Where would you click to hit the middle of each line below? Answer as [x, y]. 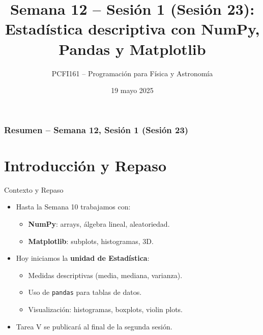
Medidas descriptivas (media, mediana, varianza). [105, 275]
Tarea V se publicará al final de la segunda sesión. [94, 326]
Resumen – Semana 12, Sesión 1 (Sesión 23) [96, 129]
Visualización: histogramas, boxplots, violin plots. [106, 309]
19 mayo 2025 [132, 90]
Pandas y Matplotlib [132, 49]
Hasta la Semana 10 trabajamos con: [73, 207]
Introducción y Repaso [85, 165]
